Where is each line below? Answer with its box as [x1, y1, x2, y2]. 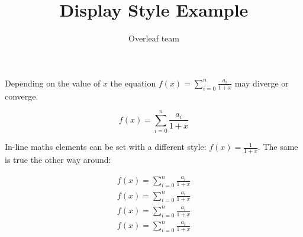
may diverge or [234, 76, 289, 89]
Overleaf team [128, 32, 179, 44]
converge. [5, 89, 38, 102]
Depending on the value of [5, 76, 101, 89]
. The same [257, 140, 298, 153]
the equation [110, 76, 156, 89]
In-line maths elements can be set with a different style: [5, 140, 207, 153]
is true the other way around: [5, 153, 111, 166]
